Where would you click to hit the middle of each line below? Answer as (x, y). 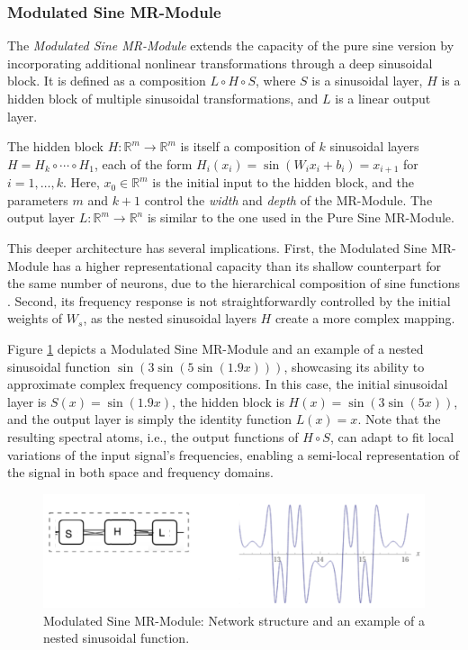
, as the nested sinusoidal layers (170, 318)
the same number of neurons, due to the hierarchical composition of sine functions (234, 283)
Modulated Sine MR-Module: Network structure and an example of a (234, 620)
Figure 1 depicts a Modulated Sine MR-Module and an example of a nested (216, 348)
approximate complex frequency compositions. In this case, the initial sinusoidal (228, 384)
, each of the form (143, 163)
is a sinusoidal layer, (367, 81)
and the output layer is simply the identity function (150, 419)
